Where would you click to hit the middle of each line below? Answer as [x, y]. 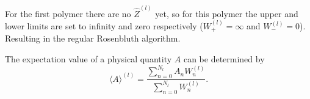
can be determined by [224, 59]
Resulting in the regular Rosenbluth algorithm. [93, 38]
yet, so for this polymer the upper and [227, 13]
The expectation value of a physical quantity [88, 59]
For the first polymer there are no [68, 13]
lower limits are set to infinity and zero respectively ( [104, 26]
